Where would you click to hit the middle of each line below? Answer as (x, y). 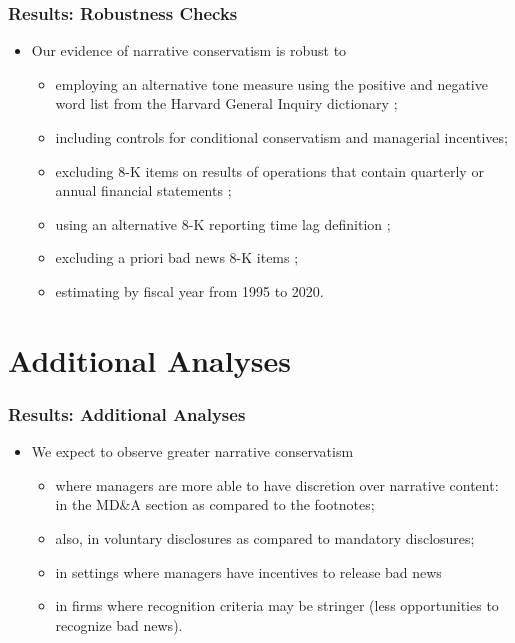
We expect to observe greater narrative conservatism (192, 451)
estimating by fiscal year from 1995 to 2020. (189, 290)
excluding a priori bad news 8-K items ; (177, 257)
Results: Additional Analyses (127, 413)
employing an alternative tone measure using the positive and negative (271, 83)
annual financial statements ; (143, 190)
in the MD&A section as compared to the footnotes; (215, 504)
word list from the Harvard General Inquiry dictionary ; (226, 103)
